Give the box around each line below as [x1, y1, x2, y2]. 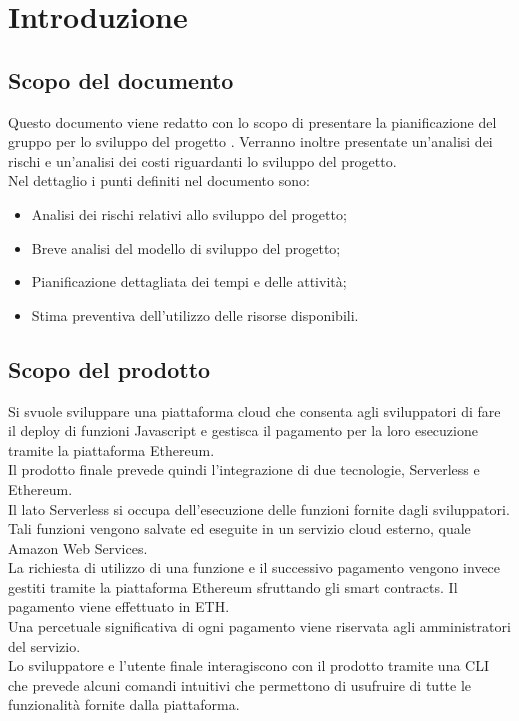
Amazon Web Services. [8, 537, 148, 558]
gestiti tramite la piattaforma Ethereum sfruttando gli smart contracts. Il [8, 576, 458, 597]
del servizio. [8, 635, 81, 656]
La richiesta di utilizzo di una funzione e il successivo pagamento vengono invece [8, 557, 501, 578]
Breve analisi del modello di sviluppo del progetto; [31, 237, 341, 258]
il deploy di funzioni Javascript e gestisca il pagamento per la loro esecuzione [8, 420, 478, 441]
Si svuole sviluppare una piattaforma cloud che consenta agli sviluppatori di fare [8, 400, 501, 421]
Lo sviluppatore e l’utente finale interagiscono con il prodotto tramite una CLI [8, 655, 489, 676]
